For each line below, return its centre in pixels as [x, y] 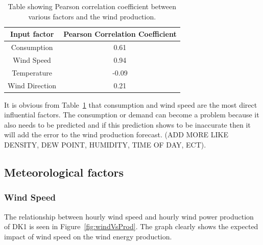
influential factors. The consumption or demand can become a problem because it [132, 115]
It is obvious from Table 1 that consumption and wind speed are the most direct [131, 104]
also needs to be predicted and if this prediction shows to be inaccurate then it [127, 124]
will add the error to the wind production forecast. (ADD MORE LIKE [116, 134]
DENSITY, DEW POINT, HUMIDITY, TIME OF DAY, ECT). [105, 145]
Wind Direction [32, 85]
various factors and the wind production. [92, 16]
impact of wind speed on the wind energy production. [88, 236]
